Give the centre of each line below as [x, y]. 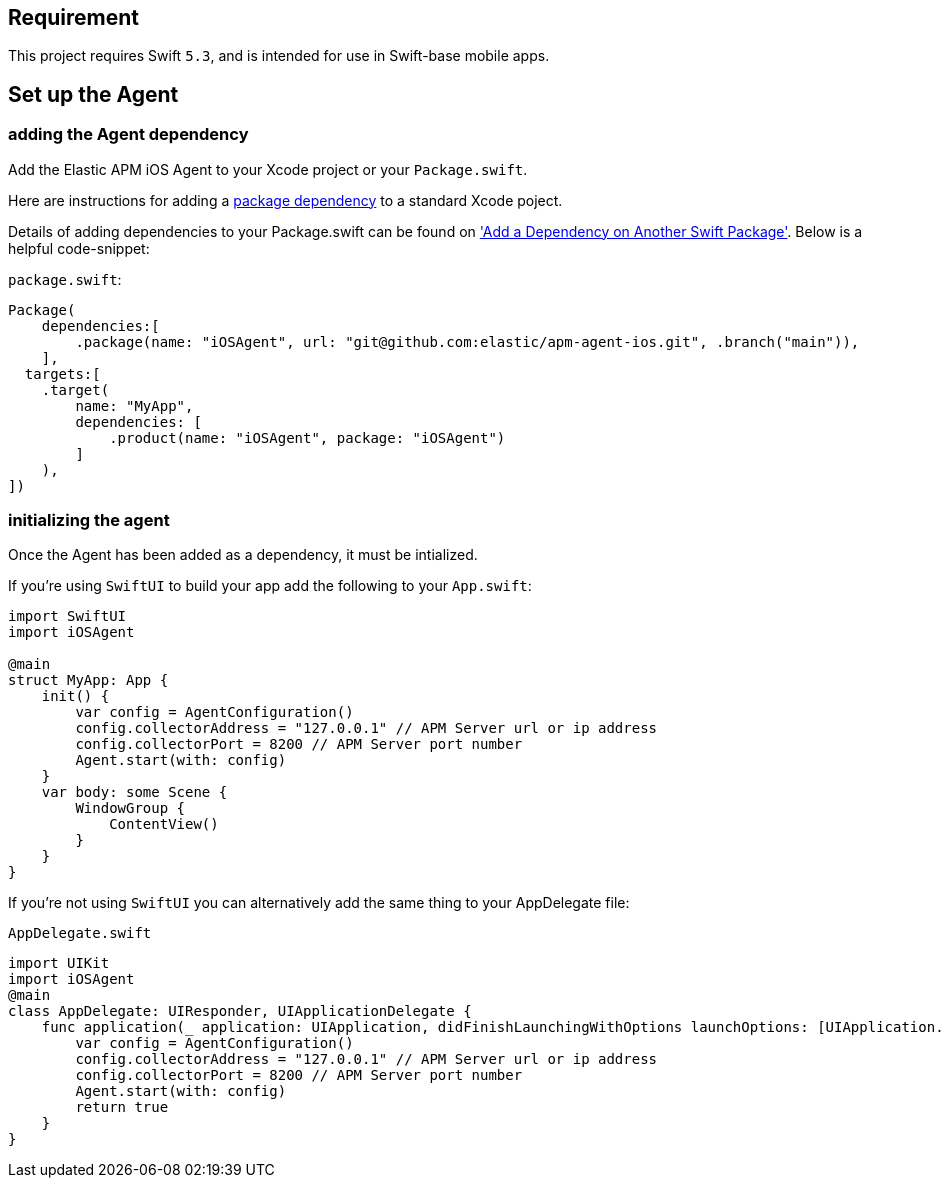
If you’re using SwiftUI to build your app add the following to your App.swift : [270, 586]
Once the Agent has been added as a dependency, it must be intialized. [243, 555]
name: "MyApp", [134, 405]
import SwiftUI [67, 616]
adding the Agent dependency [128, 134]
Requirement [74, 17]
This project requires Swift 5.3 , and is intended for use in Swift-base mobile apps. [279, 56]
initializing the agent [89, 520]
